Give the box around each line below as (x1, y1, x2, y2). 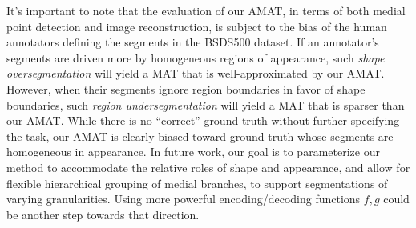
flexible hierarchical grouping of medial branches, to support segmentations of (6, 174, 388, 191)
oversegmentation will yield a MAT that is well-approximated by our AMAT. (6, 65, 385, 82)
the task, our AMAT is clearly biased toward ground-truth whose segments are (6, 127, 394, 144)
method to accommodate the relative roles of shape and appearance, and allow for (6, 158, 410, 175)
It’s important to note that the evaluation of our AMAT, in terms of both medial (6, 2, 406, 18)
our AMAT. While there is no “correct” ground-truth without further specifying (6, 112, 400, 129)
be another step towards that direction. (6, 206, 200, 222)
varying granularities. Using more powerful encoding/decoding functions (6, 190, 361, 207)
